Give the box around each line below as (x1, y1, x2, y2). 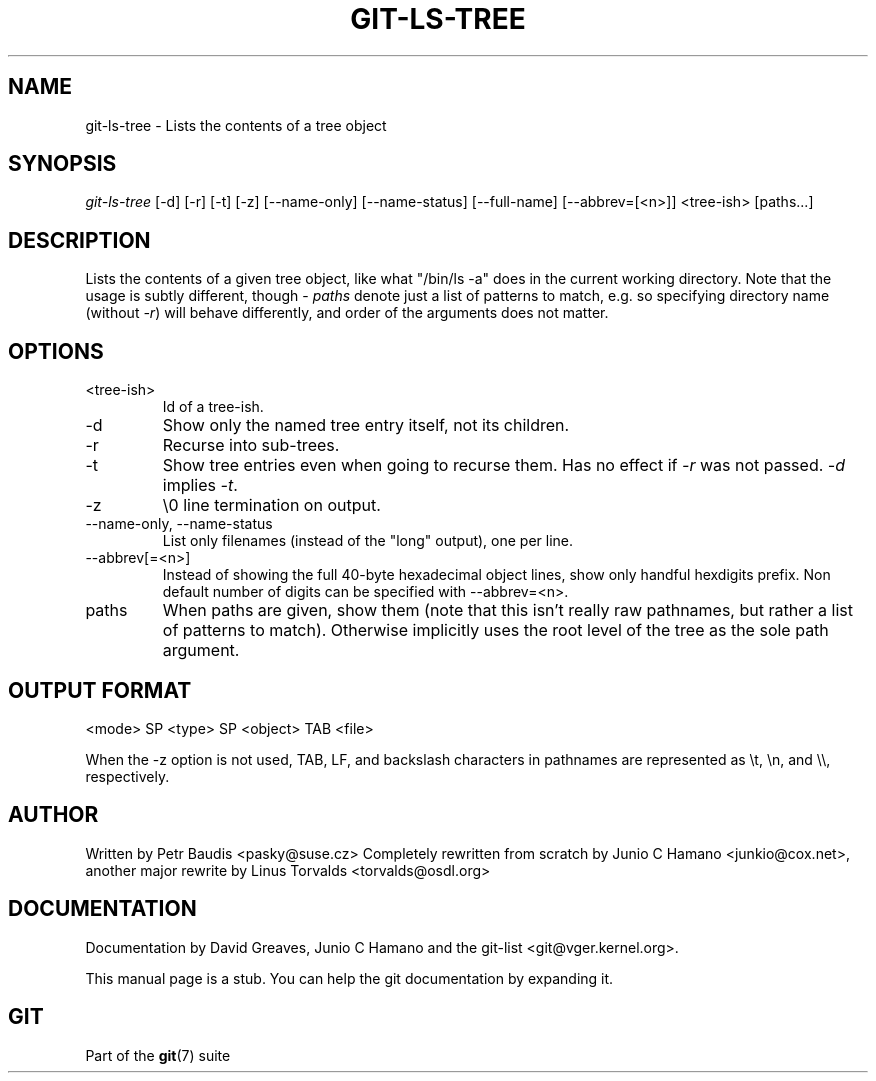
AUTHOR (8, 802, 99, 828)
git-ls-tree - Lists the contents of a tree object (85, 116, 387, 134)
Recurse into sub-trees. (162, 435, 340, 456)
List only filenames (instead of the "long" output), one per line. (162, 532, 574, 550)
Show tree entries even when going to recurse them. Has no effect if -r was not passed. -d (162, 455, 845, 476)
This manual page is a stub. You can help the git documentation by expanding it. (85, 969, 614, 987)
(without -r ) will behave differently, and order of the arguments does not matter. (85, 304, 609, 322)
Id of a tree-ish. (162, 398, 264, 416)
